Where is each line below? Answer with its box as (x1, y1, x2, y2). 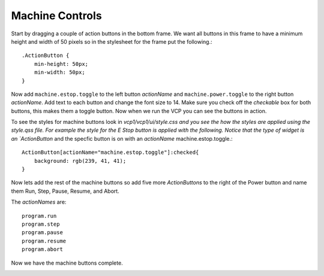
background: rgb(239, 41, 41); (34, 157, 127, 164)
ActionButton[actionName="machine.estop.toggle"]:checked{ (22, 149, 199, 156)
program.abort (22, 246, 63, 253)
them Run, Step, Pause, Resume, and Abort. (11, 187, 119, 195)
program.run (22, 213, 57, 219)
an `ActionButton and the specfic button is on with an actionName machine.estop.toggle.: (11, 135, 233, 142)
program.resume (22, 237, 67, 244)
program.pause (22, 229, 63, 236)
